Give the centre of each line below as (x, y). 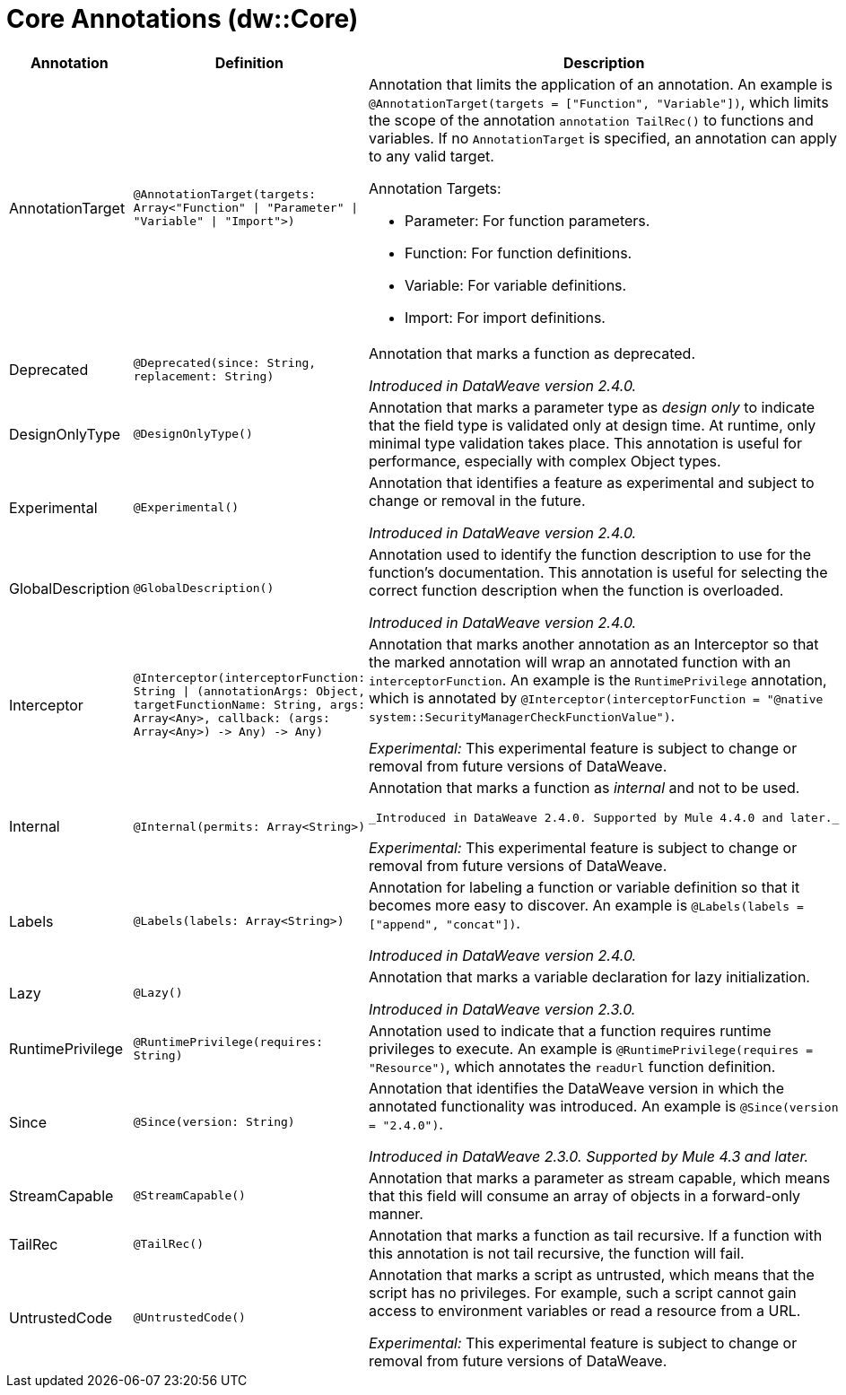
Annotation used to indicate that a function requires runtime (570, 1030)
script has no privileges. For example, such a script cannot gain (582, 1292)
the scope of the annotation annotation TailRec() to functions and (591, 120)
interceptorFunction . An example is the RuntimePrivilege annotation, (597, 680)
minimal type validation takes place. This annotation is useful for (585, 443)
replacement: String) (204, 376)
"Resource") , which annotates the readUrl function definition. (572, 1066)
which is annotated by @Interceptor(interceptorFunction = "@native (596, 697)
